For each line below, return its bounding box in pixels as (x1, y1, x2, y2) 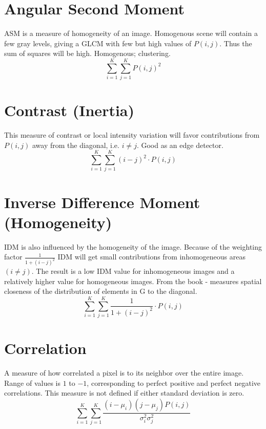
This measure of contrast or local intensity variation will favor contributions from (4, 129, 260, 140)
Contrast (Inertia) (4, 100, 135, 121)
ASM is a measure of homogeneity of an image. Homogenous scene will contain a (4, 28, 258, 39)
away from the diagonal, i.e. (32, 139, 119, 150)
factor (4, 251, 23, 262)
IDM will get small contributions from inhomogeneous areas (57, 251, 245, 262)
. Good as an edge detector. (136, 139, 223, 150)
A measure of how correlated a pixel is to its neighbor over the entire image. (4, 367, 244, 378)
